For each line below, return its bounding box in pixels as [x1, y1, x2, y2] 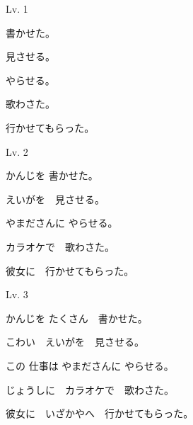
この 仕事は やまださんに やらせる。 [6, 358, 174, 373]
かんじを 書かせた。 [6, 168, 98, 183]
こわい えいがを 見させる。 [6, 334, 144, 349]
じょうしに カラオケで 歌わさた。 [6, 382, 174, 397]
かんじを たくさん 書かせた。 [6, 310, 148, 325]
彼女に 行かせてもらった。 [6, 263, 134, 278]
